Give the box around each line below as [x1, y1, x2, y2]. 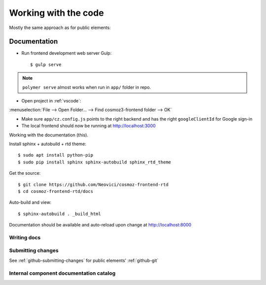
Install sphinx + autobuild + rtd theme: [9, 141, 86, 147]
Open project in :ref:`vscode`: [21, 98, 81, 104]
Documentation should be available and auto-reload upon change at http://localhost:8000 [9, 222, 192, 228]
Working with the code [9, 7, 104, 18]
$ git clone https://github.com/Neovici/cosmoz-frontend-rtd [18, 182, 168, 187]
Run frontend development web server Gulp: [21, 50, 112, 56]
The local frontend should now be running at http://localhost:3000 [21, 123, 156, 129]
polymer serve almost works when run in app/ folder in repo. [22, 84, 151, 90]
